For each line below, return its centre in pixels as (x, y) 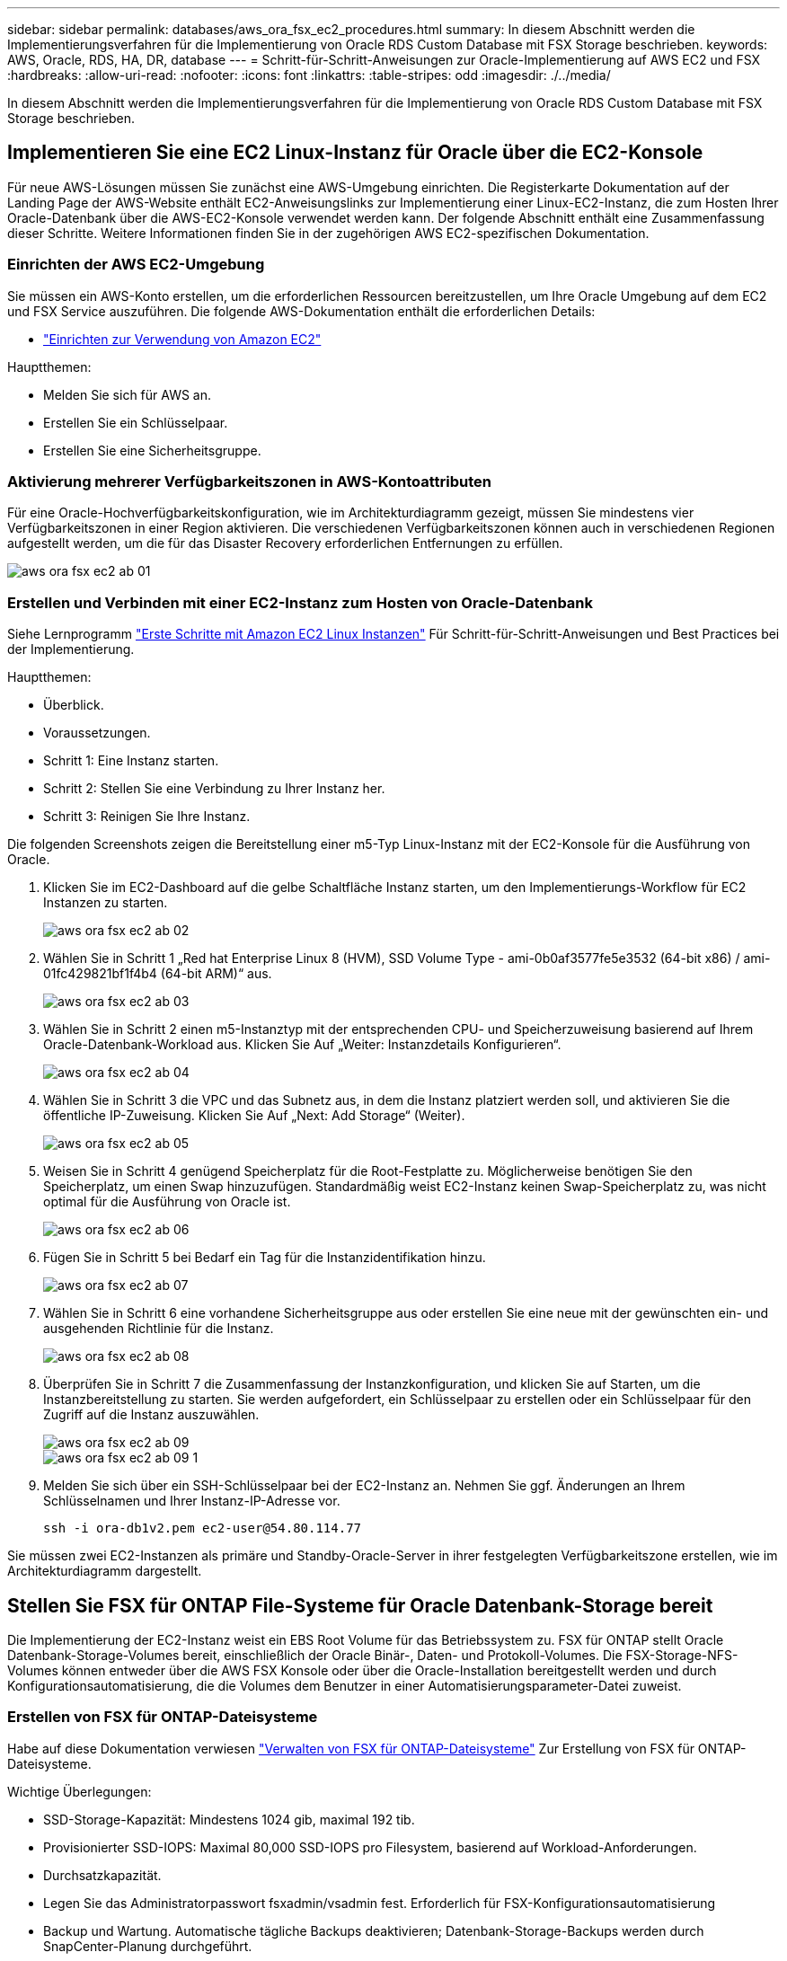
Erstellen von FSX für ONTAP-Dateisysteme (163, 1717)
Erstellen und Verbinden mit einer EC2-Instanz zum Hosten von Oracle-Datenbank (301, 602)
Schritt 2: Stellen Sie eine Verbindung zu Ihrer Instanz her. (214, 789)
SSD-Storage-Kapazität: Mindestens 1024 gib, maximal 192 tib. (229, 1819)
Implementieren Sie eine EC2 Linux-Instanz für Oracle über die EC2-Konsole (355, 153)
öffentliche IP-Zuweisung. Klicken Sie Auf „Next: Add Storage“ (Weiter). (254, 1116)
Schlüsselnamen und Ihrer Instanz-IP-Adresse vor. (192, 1501)
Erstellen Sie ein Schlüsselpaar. (136, 422)
